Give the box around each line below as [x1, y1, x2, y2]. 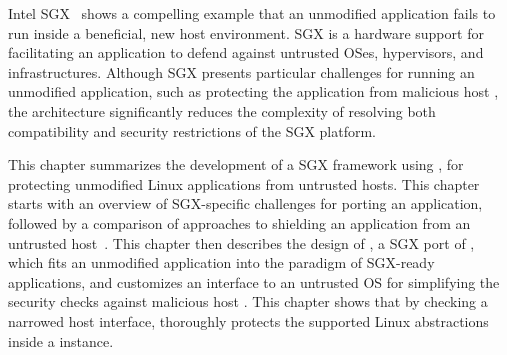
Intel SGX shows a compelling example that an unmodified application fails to [8, 3, 496, 23]
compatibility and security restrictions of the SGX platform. [8, 120, 377, 141]
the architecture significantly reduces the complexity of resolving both [8, 100, 436, 121]
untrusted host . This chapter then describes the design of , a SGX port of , [8, 232, 475, 253]
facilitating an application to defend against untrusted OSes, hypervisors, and [8, 42, 484, 63]
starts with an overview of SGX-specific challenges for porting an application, [8, 193, 483, 214]
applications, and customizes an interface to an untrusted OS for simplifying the [8, 271, 500, 292]
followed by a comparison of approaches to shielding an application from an [8, 212, 471, 233]
